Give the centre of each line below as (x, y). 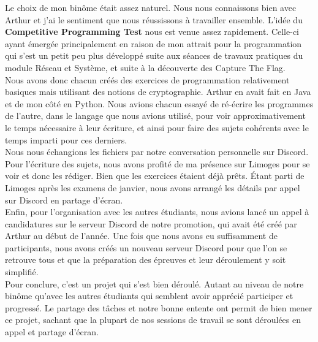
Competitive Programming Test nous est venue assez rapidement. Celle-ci (152, 32)
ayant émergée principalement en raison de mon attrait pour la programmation (153, 43)
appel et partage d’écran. (52, 332)
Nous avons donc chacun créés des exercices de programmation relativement (147, 79)
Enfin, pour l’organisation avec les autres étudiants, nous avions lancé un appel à (157, 212)
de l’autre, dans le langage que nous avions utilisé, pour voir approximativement (155, 116)
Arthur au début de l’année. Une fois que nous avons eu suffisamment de (141, 236)
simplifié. (22, 272)
